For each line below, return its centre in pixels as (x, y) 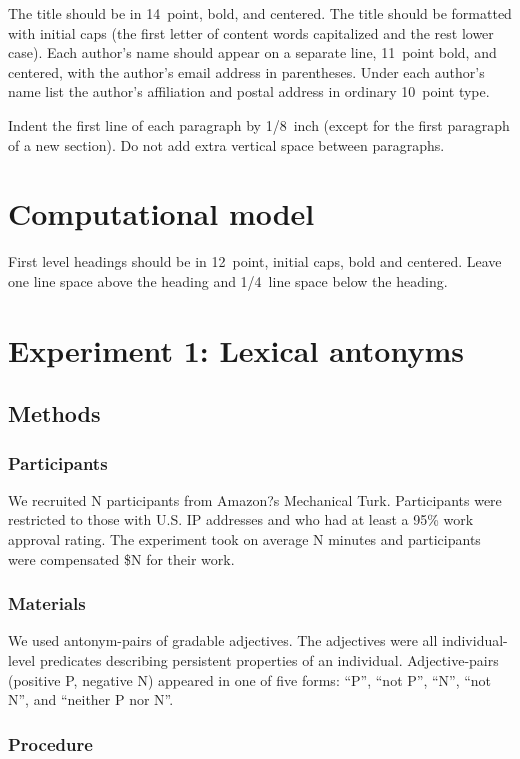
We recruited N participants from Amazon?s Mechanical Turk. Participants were (255, 499)
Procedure (50, 743)
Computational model (161, 213)
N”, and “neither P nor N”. (91, 699)
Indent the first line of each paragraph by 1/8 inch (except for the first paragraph (259, 124)
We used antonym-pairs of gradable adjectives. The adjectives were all (223, 640)
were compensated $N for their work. (121, 558)
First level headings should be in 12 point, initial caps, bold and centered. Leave (255, 261)
